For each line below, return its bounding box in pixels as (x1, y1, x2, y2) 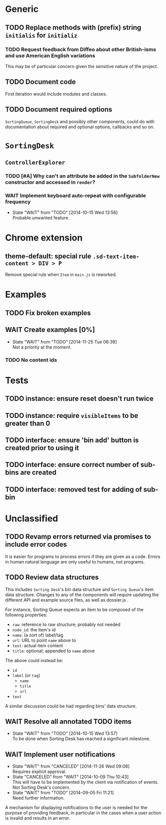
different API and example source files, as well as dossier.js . (5, 597, 129, 603)
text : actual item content (12, 642, 63, 648)
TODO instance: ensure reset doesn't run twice (5, 395, 154, 403)
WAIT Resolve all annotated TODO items (5, 717, 132, 726)
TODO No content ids (5, 356, 57, 363)
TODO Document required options (5, 105, 112, 114)
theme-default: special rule (5, 252, 92, 260)
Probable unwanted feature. (12, 215, 70, 221)
